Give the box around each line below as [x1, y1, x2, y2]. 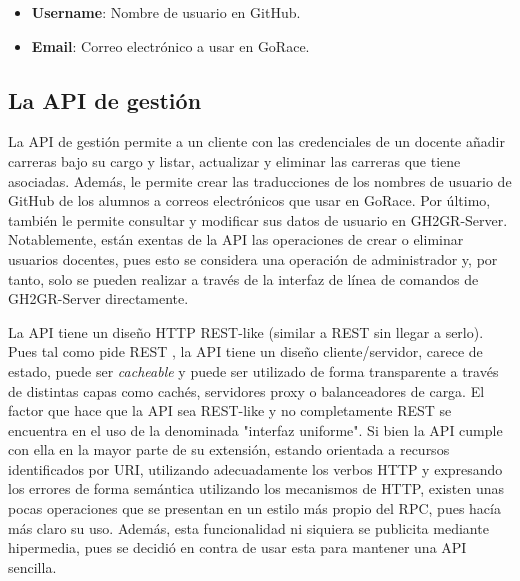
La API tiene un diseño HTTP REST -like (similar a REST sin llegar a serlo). [8, 321, 484, 342]
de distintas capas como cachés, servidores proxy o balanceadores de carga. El [8, 380, 485, 401]
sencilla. [8, 556, 57, 577]
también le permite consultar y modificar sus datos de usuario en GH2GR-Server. [8, 209, 508, 230]
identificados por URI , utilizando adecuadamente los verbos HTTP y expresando [8, 458, 503, 479]
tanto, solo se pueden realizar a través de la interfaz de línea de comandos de [8, 268, 479, 289]
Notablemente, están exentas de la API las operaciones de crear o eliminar [8, 229, 464, 250]
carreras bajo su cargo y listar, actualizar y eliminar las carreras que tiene [8, 150, 461, 171]
